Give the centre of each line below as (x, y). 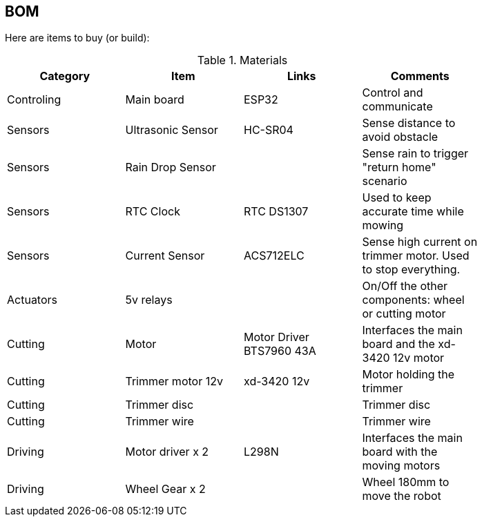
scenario (385, 181)
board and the (398, 344)
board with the (400, 452)
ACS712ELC (274, 256)
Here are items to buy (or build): (77, 38)
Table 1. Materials (242, 60)
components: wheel (413, 300)
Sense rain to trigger (415, 154)
